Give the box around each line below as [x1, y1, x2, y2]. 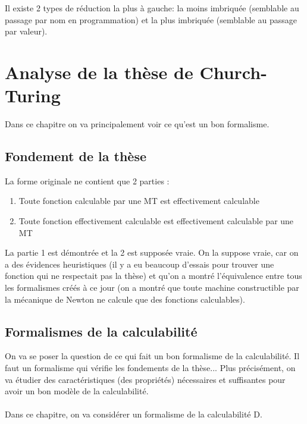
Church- [199, 59, 267, 84]
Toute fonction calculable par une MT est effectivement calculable [18, 194, 259, 207]
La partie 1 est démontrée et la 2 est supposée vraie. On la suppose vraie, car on [5, 246, 299, 259]
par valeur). [5, 25, 48, 37]
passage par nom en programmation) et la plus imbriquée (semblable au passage [5, 13, 297, 26]
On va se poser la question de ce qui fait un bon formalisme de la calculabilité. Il [5, 350, 300, 362]
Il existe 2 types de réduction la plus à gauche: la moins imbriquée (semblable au [5, 2, 299, 14]
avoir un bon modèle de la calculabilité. [5, 385, 149, 397]
